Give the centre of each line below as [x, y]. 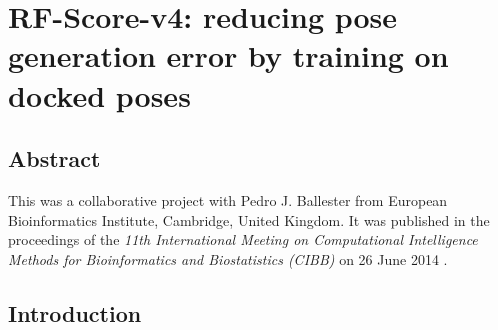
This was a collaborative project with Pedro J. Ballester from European [228, 199]
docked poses [99, 94]
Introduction [75, 312]
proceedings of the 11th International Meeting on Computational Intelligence [243, 239]
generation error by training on [228, 55]
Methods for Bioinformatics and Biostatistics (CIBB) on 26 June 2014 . [228, 258]
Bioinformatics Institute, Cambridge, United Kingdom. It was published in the [249, 219]
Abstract [54, 158]
